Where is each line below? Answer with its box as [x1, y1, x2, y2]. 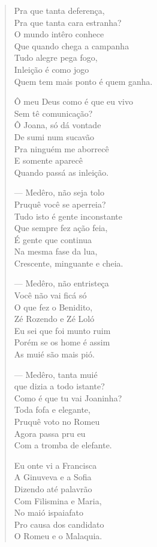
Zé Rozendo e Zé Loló [14, 312, 95, 325]
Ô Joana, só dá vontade [14, 119, 101, 131]
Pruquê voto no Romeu [14, 415, 100, 427]
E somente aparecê [14, 154, 83, 167]
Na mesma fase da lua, [14, 245, 98, 258]
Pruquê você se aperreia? [14, 197, 106, 210]
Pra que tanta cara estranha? [14, 16, 122, 28]
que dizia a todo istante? [14, 380, 105, 392]
